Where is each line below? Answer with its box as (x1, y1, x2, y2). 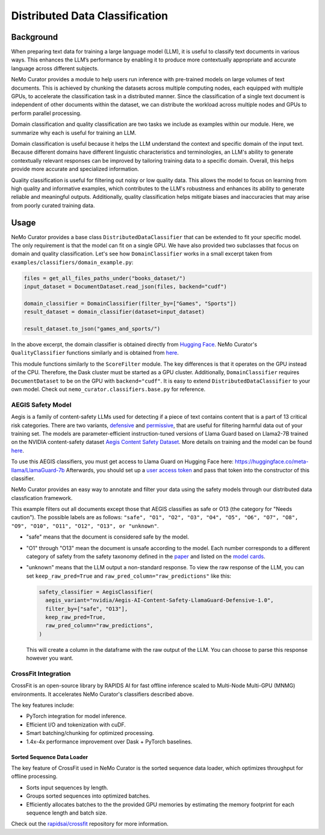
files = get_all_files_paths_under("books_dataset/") (23, 275, 186, 281)
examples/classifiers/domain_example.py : (11, 258, 134, 266)
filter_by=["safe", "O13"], (45, 605, 128, 612)
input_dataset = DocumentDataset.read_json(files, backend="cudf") (23, 283, 227, 290)
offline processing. (11, 773, 58, 780)
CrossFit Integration (11, 669, 71, 678)
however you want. (26, 654, 73, 662)
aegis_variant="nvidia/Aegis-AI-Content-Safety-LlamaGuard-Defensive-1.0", (45, 597, 274, 604)
